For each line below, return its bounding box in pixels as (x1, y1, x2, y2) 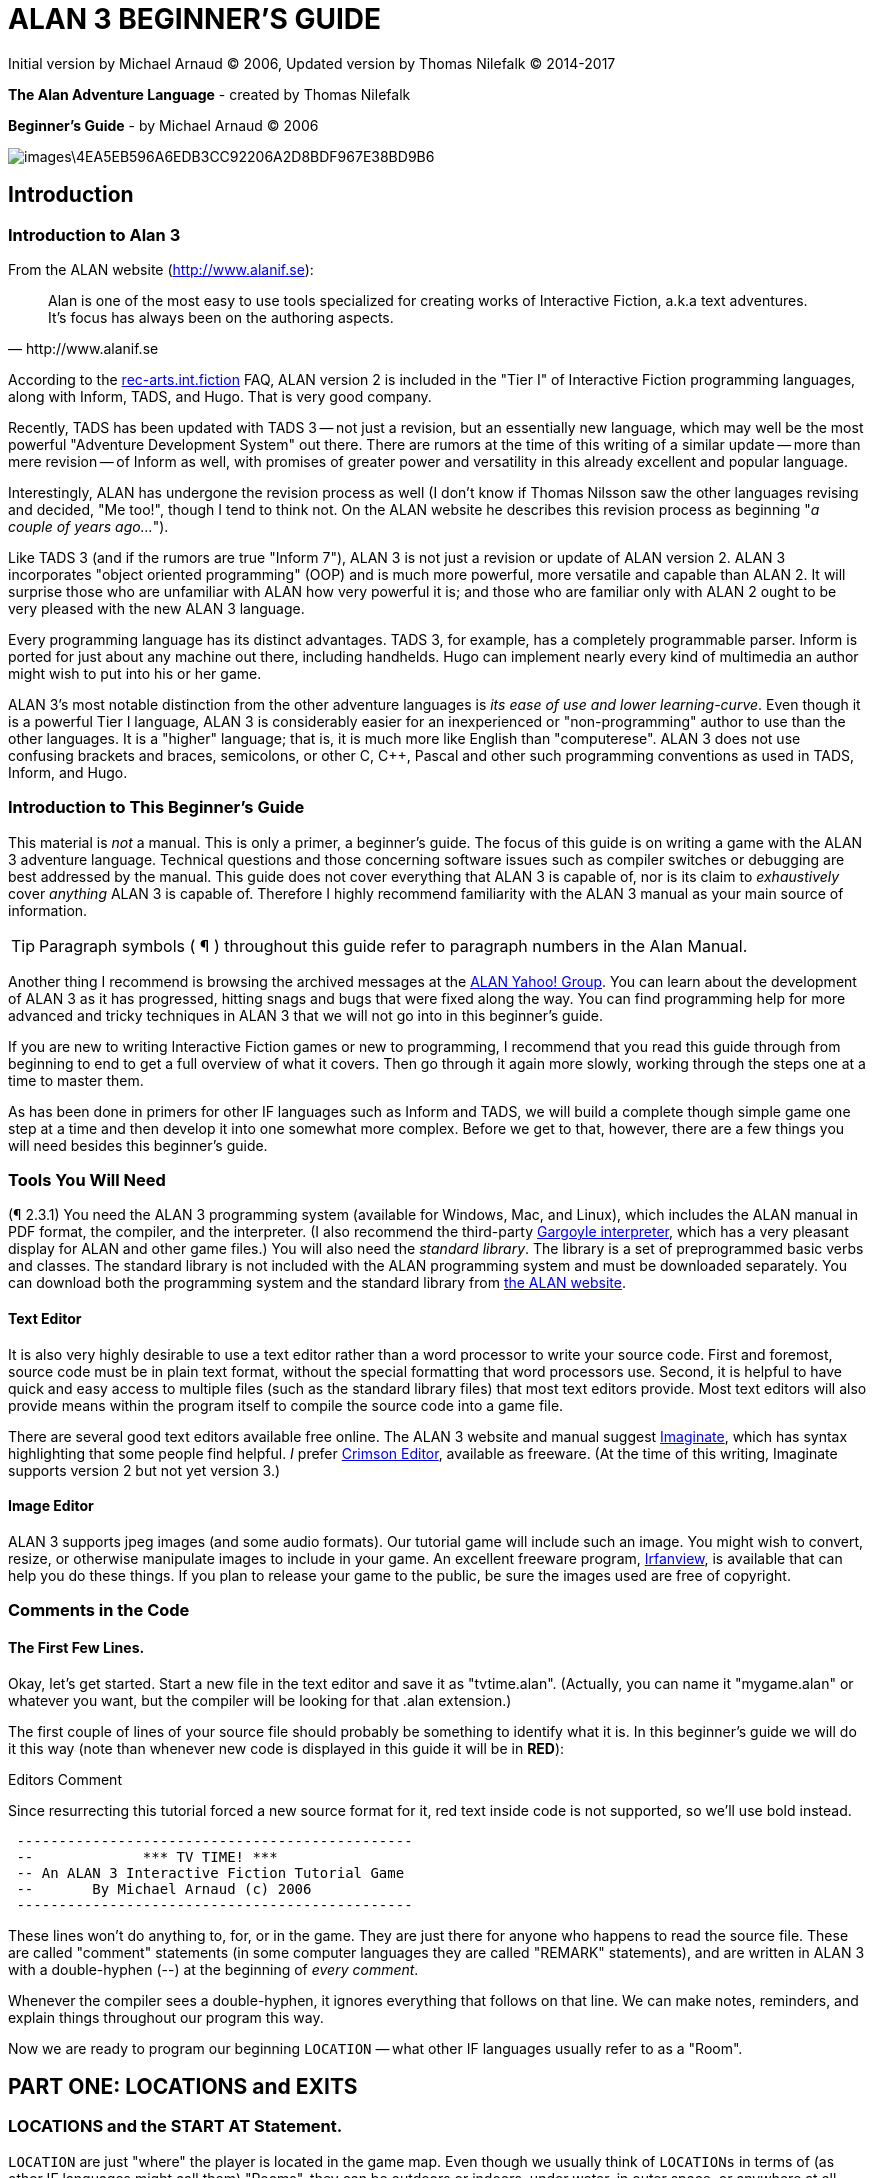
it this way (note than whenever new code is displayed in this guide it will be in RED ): (8, 1739, 565, 1757)
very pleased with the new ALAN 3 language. (8, 599, 305, 617)
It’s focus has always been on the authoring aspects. (48, 308, 394, 326)
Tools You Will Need (8, 1170, 166, 1191)
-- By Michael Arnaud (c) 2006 (16, 1880, 312, 1897)
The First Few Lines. (8, 1638, 145, 1656)
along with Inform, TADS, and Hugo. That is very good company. (8, 387, 432, 405)
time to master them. (8, 1071, 144, 1089)
